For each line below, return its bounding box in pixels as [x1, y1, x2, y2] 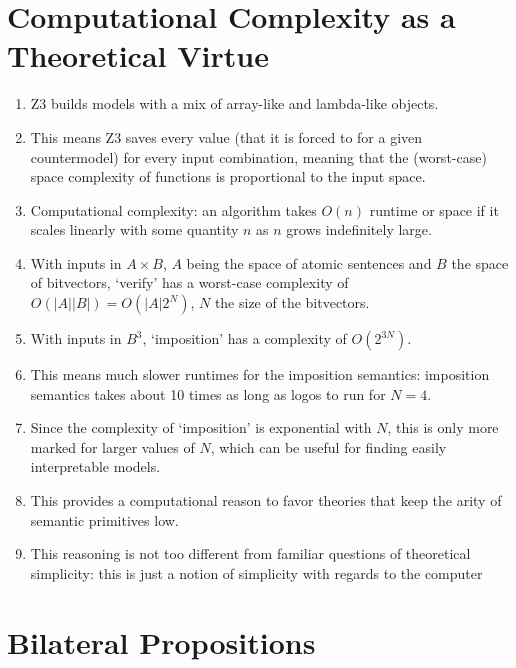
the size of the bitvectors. [214, 292, 370, 313]
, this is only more [387, 417, 499, 438]
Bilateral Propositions [7, 621, 316, 662]
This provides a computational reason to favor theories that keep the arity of [30, 490, 502, 511]
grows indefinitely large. [286, 219, 432, 240]
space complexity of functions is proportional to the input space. [30, 166, 426, 187]
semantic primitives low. [30, 509, 179, 530]
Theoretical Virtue [7, 35, 269, 76]
